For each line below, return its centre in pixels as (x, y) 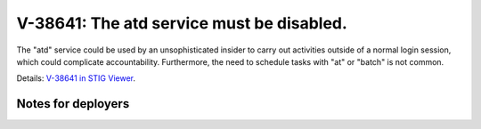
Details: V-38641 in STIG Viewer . (76, 78)
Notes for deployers (73, 104)
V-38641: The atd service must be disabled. (182, 23)
